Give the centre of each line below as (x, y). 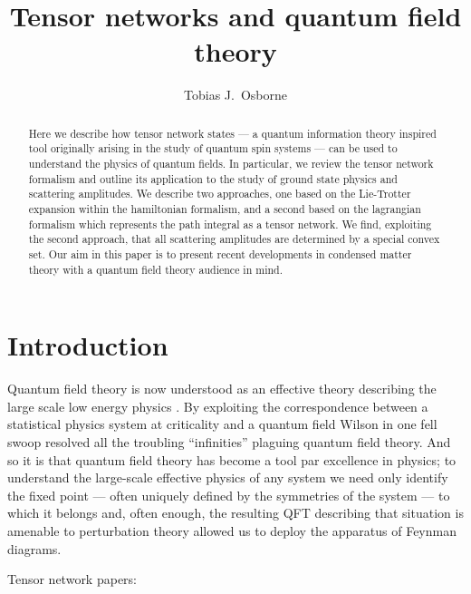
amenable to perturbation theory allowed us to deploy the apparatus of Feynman (232, 530)
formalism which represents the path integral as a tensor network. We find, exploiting (230, 224)
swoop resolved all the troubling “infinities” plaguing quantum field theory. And (229, 441)
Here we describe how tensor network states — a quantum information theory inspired (232, 133)
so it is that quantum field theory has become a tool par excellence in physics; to (232, 459)
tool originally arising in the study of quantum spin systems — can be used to (213, 148)
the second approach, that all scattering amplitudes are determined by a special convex (234, 239)
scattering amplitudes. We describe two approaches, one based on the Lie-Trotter (220, 194)
